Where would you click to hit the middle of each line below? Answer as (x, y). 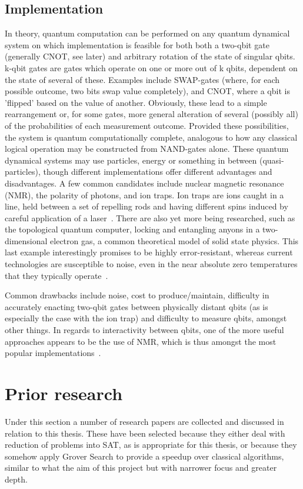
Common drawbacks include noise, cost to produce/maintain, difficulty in (137, 295)
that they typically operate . (56, 275)
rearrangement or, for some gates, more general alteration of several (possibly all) (151, 114)
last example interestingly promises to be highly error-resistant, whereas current (149, 252)
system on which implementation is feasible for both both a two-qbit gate (137, 44)
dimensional (26, 240)
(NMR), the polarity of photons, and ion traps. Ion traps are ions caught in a (144, 194)
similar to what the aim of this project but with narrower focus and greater (141, 468)
